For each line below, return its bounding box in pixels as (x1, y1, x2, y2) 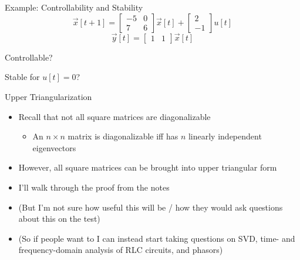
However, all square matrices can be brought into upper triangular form (18, 161, 277, 174)
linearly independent (188, 130, 262, 142)
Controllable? (5, 51, 53, 63)
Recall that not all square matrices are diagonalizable (18, 110, 211, 122)
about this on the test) (18, 212, 100, 225)
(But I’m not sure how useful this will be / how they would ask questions (18, 201, 283, 213)
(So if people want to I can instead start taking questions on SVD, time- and (18, 232, 295, 244)
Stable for (5, 71, 40, 83)
